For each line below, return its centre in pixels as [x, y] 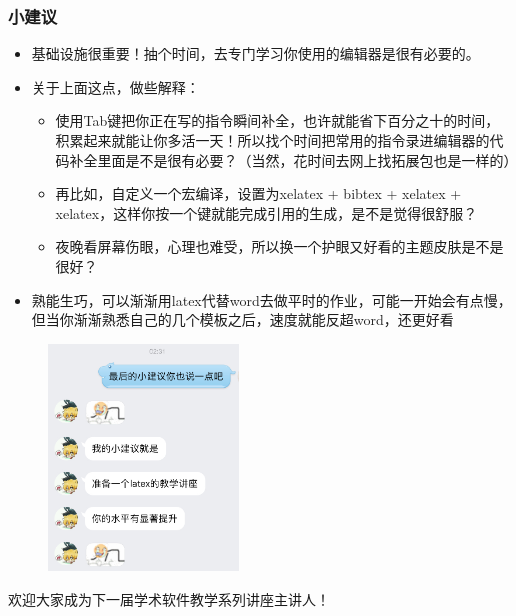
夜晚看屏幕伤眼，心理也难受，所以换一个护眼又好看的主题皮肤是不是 [279, 246]
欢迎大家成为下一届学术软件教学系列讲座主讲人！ [169, 598]
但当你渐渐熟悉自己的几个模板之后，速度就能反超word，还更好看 [242, 319]
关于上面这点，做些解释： [115, 86]
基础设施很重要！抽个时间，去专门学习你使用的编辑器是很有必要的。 [255, 53]
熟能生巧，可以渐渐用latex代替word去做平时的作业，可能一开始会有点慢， [271, 299]
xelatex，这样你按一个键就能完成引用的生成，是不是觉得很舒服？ [266, 212]
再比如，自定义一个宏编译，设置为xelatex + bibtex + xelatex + [258, 193]
